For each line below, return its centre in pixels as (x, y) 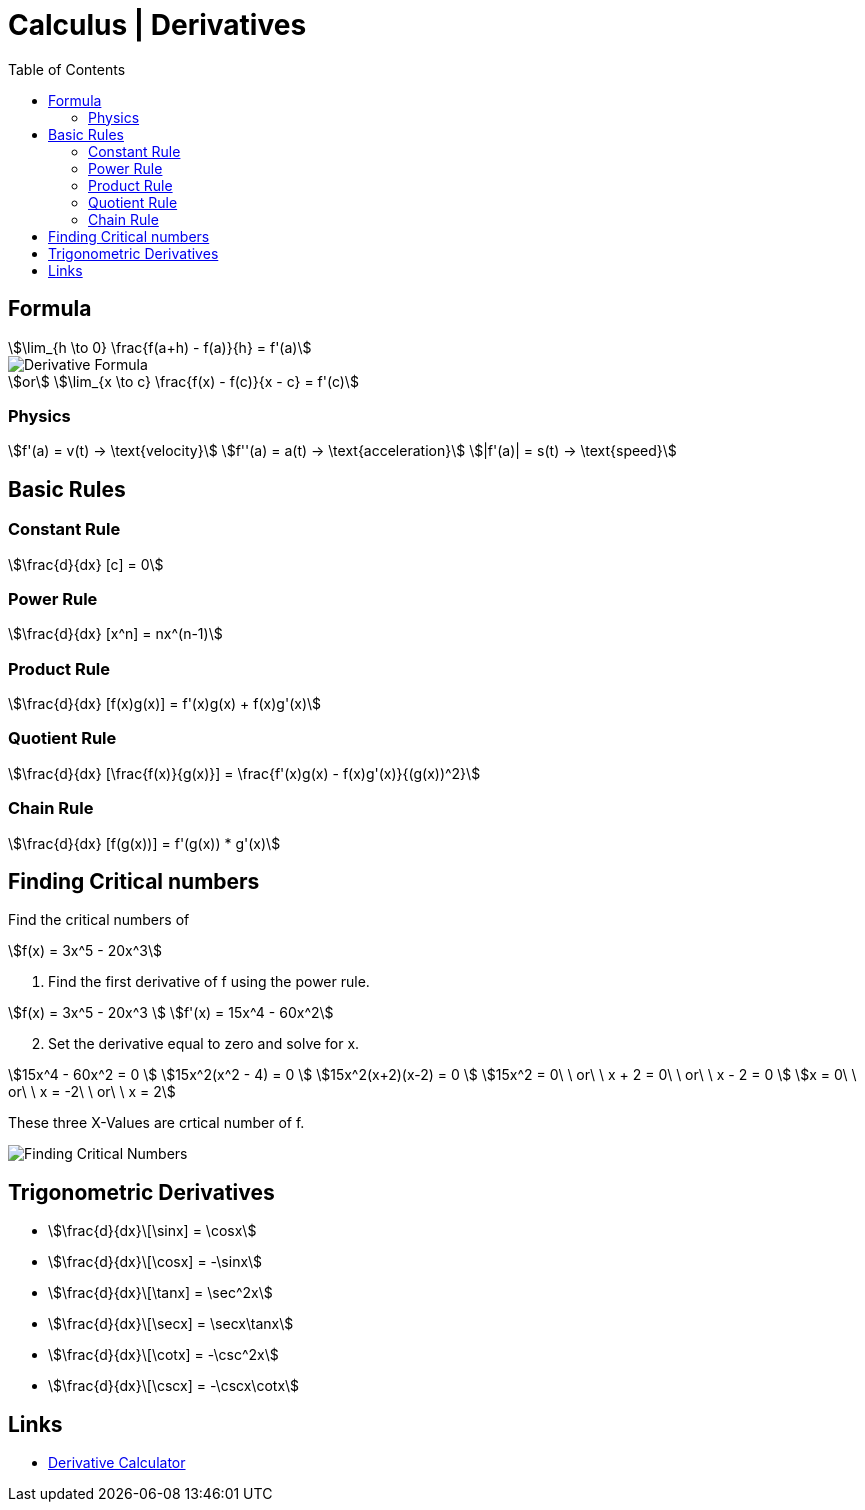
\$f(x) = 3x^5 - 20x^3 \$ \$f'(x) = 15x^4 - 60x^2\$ (171, 1013)
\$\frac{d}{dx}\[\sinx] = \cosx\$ (152, 1231)
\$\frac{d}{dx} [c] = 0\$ (86, 564)
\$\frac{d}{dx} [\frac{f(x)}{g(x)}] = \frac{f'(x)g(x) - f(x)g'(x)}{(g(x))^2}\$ (244, 773)
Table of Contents (67, 69)
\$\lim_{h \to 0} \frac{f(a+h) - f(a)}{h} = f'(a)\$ (160, 347)
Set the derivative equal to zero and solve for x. (204, 1044)
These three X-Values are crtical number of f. (156, 1123)
